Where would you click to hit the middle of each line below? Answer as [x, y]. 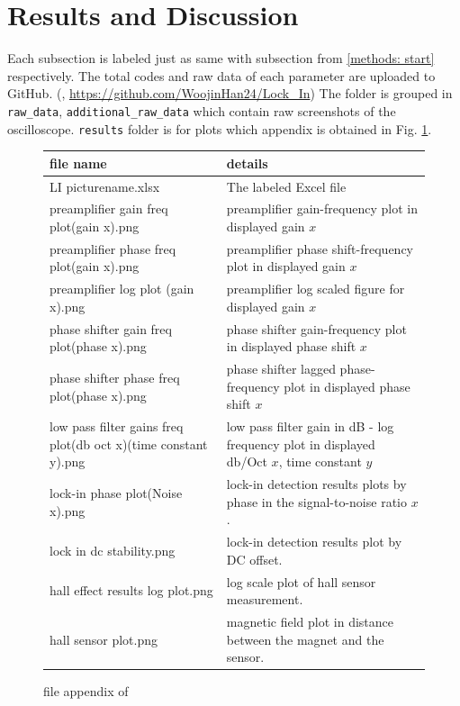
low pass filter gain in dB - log [310, 426]
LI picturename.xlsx [105, 186]
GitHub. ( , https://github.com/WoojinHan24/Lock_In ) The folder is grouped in [230, 93]
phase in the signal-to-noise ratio [316, 501]
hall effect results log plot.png [131, 590]
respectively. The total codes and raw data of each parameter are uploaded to [221, 75]
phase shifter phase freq [115, 377]
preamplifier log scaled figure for [316, 289]
